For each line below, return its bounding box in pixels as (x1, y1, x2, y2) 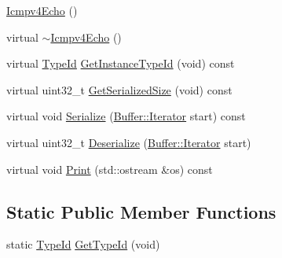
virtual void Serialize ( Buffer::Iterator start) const (6, 108, 246, 124)
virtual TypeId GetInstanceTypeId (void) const (6, 55, 235, 72)
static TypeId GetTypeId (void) (6, 236, 160, 252)
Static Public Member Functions (6, 199, 277, 223)
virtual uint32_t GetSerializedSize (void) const (6, 81, 233, 98)
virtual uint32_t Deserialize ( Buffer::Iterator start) (6, 134, 251, 150)
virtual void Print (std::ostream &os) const (6, 160, 213, 177)
